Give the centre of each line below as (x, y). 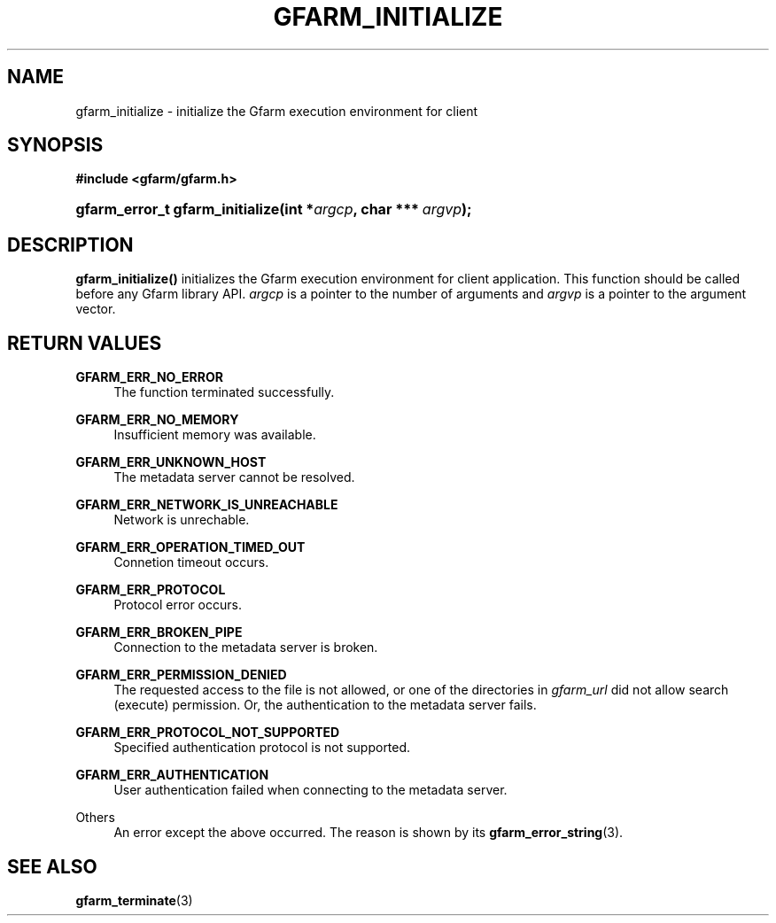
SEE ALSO (52, 866)
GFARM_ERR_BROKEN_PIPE (159, 632)
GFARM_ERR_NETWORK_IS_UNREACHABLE (207, 505)
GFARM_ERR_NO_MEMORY (157, 420)
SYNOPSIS (55, 145)
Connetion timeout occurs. (191, 562)
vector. (96, 309)
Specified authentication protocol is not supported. (262, 748)
